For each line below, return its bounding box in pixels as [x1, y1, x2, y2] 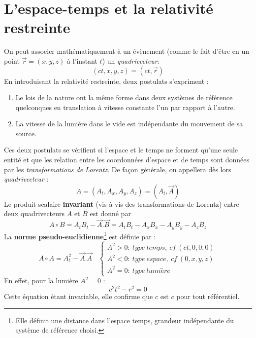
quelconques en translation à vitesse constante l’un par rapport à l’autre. [15, 102, 235, 112]
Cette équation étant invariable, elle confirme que [4, 291, 153, 301]
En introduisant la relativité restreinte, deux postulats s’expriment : [4, 75, 209, 86]
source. [15, 128, 36, 138]
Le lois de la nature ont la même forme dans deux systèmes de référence [15, 92, 233, 103]
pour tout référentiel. [176, 291, 240, 301]
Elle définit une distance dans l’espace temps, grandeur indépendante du [15, 315, 234, 325]
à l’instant [67, 55, 97, 66]
